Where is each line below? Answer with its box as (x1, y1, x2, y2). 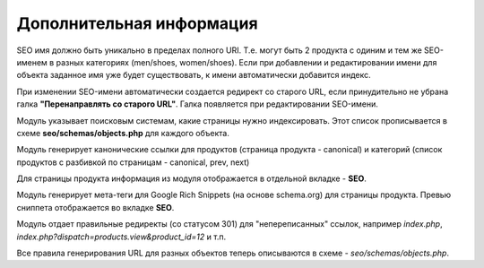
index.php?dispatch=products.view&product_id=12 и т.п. (16, 231, 227, 242)
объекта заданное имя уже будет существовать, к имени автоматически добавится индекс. (16, 70, 371, 81)
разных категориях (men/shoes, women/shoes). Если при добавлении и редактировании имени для (56, 56, 437, 67)
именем (16, 56, 48, 67)
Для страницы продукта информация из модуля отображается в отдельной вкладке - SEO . (16, 173, 367, 184)
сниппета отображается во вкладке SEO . (16, 202, 175, 212)
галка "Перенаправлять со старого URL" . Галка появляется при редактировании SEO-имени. (16, 99, 378, 109)
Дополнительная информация (16, 13, 259, 33)
